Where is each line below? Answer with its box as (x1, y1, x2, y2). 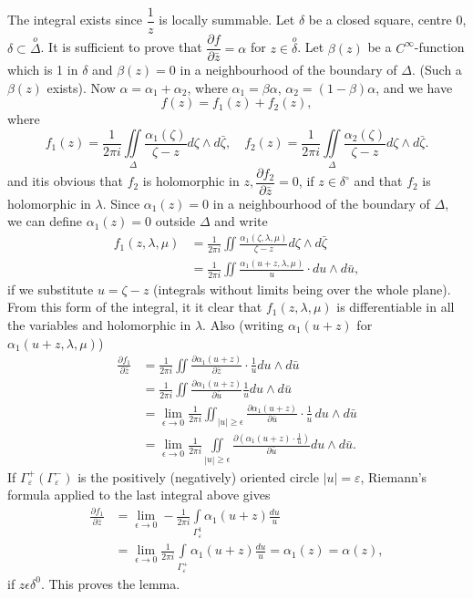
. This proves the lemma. (40, 573, 180, 593)
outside (155, 212, 196, 231)
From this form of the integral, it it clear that (7, 297, 262, 316)
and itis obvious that (7, 171, 123, 191)
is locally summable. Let (159, 10, 295, 29)
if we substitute (7, 279, 94, 298)
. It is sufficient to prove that (40, 37, 202, 57)
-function (414, 37, 465, 57)
